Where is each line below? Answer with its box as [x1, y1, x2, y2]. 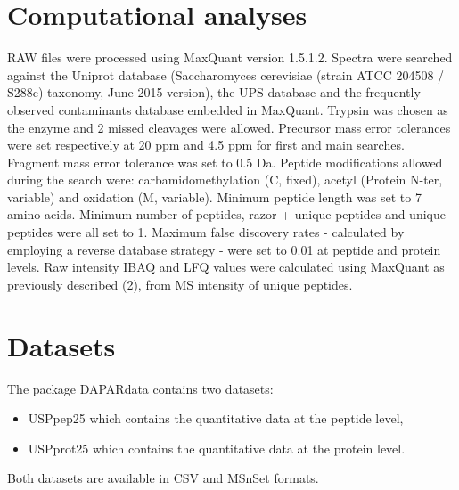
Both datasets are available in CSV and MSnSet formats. [7, 469, 319, 487]
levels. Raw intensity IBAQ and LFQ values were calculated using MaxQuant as [7, 257, 445, 276]
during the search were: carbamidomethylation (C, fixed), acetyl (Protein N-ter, [7, 170, 443, 189]
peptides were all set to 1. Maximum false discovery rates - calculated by [7, 223, 405, 241]
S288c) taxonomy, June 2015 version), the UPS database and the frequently [7, 83, 421, 102]
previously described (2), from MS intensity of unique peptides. [7, 274, 353, 293]
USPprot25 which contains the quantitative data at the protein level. [28, 438, 406, 457]
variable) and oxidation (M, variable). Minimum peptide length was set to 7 [7, 187, 422, 206]
